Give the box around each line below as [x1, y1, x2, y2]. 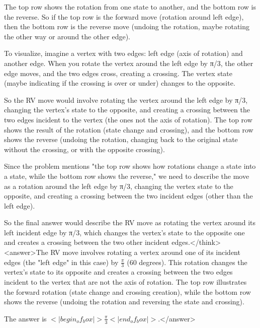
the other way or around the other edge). [4, 31, 130, 41]
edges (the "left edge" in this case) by [4, 256, 119, 267]
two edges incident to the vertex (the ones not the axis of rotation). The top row [4, 114, 252, 124]
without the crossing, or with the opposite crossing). [4, 144, 165, 154]
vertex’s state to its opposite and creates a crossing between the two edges [4, 267, 233, 277]
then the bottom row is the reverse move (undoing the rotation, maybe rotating [4, 21, 250, 32]
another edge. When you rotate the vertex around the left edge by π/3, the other [4, 57, 253, 68]
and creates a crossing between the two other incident [4, 237, 169, 247]
